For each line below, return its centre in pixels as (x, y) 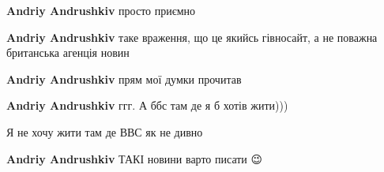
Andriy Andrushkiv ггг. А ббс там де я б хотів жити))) (147, 105)
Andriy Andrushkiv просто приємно (101, 10)
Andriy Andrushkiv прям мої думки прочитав (124, 79)
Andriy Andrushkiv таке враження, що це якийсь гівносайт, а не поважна (192, 37)
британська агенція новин (68, 52)
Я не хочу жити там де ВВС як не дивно (105, 131)
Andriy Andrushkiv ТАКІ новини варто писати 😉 (135, 158)
